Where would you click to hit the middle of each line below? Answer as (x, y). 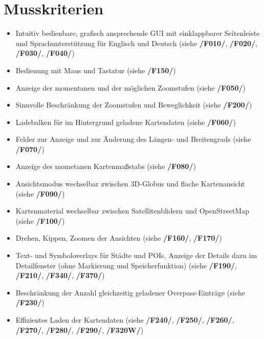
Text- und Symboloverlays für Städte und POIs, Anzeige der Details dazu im (136, 255)
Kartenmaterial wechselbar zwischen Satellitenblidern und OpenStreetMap (132, 211)
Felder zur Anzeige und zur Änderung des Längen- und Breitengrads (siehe (133, 139)
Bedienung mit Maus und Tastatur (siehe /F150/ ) (96, 70)
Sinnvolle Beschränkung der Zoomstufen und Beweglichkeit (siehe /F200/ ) (134, 105)
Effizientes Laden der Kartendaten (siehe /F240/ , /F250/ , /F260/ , (125, 320)
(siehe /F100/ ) (40, 220)
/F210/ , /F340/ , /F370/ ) (60, 275)
